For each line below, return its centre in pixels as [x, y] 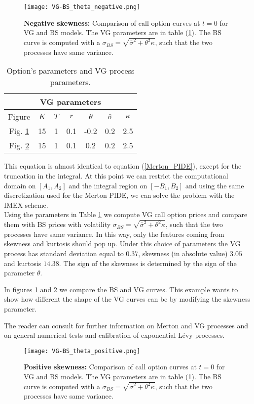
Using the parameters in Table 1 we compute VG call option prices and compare [126, 214]
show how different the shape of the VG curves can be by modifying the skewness [127, 299]
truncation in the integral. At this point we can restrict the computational [116, 175]
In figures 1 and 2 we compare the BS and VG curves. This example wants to [121, 289]
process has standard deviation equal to [64, 253]
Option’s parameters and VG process [71, 71]
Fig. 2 [19, 145]
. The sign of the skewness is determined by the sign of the [148, 263]
